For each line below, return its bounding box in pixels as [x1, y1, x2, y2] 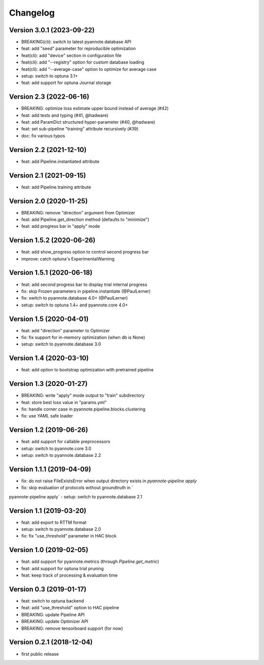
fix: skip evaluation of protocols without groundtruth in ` [21, 485, 133, 491]
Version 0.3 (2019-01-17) [9, 585, 87, 593]
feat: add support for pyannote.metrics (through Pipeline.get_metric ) [21, 558, 159, 564]
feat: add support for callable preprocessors [21, 439, 110, 445]
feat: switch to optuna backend [21, 598, 84, 604]
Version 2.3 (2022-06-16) [9, 93, 89, 101]
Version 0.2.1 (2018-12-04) [9, 638, 93, 646]
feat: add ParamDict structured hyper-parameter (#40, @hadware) [21, 119, 155, 125]
